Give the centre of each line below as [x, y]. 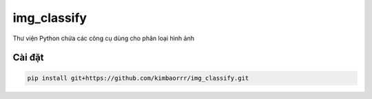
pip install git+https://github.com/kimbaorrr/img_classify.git [138, 78]
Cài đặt [28, 58]
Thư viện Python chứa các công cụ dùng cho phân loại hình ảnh [103, 38]
